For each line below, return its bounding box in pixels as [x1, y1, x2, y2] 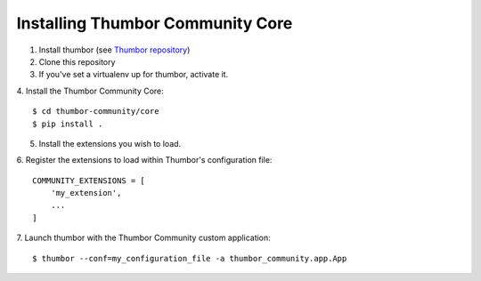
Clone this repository [38, 56, 116, 67]
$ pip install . [32, 118, 103, 129]
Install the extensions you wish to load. [38, 138, 182, 149]
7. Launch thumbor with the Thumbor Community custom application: [16, 232, 271, 244]
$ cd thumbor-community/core [32, 107, 159, 116]
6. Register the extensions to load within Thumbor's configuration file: [16, 155, 273, 165]
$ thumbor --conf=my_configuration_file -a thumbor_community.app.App [32, 253, 347, 263]
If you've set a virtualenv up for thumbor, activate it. [38, 69, 229, 80]
